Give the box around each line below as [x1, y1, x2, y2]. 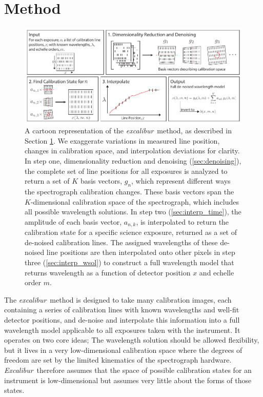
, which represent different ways [131, 175, 231, 186]
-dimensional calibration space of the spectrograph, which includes [30, 196, 239, 207]
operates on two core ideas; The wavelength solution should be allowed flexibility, [4, 334, 259, 345]
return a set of [25, 175, 70, 186]
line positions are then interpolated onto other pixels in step [46, 247, 235, 257]
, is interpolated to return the [136, 216, 229, 227]
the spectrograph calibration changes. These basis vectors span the [25, 186, 234, 197]
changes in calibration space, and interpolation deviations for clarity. [25, 145, 240, 156]
